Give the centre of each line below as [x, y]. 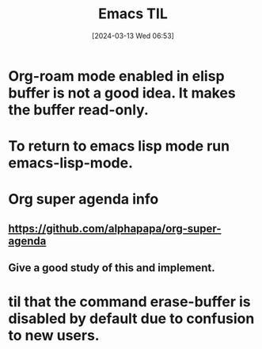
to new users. [54, 336]
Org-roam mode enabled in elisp [116, 76]
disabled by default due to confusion [131, 319]
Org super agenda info [84, 199]
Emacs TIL [133, 14]
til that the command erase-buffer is [129, 302]
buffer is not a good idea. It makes [122, 93]
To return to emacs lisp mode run [119, 146]
